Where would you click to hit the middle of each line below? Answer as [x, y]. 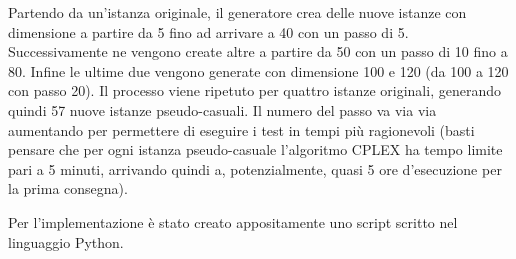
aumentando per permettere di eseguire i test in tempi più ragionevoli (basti [241, 129]
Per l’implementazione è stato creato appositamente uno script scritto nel [233, 221]
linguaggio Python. [66, 241]
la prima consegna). [68, 188]
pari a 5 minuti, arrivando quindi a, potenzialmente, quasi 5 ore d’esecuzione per [255, 168]
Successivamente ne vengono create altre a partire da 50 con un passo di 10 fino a [258, 51]
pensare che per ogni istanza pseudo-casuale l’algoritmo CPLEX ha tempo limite [255, 149]
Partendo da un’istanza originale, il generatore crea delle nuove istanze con [237, 12]
